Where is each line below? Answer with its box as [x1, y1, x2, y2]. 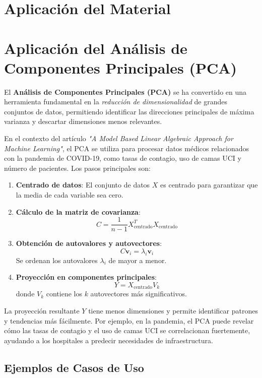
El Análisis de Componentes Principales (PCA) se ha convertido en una [4, 86, 247, 97]
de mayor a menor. [108, 255, 167, 265]
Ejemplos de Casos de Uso [4, 359, 144, 375]
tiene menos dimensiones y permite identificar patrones [88, 305, 258, 316]
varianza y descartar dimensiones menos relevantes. [4, 116, 162, 127]
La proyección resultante [4, 305, 80, 316]
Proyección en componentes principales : [16, 272, 157, 282]
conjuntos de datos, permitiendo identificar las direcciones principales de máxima [4, 106, 254, 116]
